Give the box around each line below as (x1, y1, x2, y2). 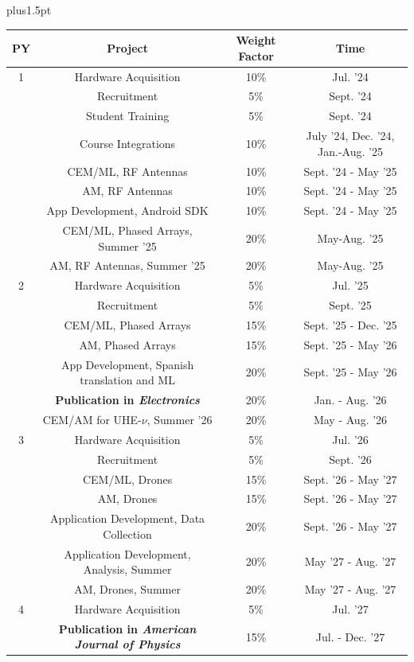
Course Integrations (80, 134, 176, 151)
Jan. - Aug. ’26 (314, 391, 387, 408)
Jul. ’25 (332, 277, 369, 294)
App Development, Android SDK (46, 202, 209, 219)
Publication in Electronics (55, 391, 200, 408)
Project (107, 39, 148, 56)
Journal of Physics (74, 636, 181, 652)
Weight (236, 32, 276, 49)
